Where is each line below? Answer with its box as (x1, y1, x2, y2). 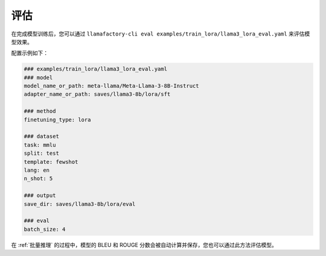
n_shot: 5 (24, 175, 53, 182)
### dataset (24, 133, 60, 140)
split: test (24, 150, 60, 157)
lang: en (24, 167, 50, 173)
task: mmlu (24, 142, 56, 148)
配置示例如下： (11, 49, 48, 57)
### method (24, 108, 56, 114)
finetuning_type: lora (24, 116, 91, 123)
